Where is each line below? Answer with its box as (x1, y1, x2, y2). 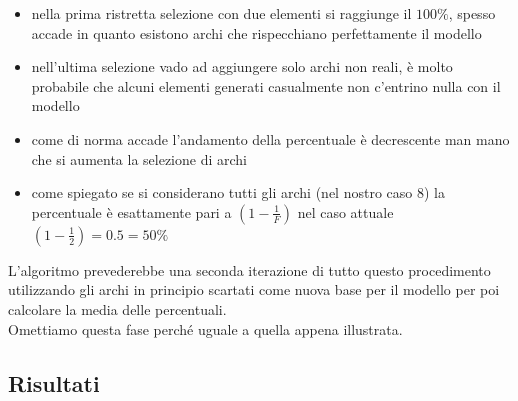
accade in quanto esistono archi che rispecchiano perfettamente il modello (31, 22, 482, 43)
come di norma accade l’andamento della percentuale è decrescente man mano (31, 128, 510, 149)
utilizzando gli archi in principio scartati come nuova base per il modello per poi (8, 279, 500, 300)
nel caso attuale (297, 201, 394, 222)
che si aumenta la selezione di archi (31, 148, 248, 169)
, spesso (448, 3, 496, 23)
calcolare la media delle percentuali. (8, 298, 227, 319)
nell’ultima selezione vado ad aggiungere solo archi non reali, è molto (31, 56, 453, 77)
